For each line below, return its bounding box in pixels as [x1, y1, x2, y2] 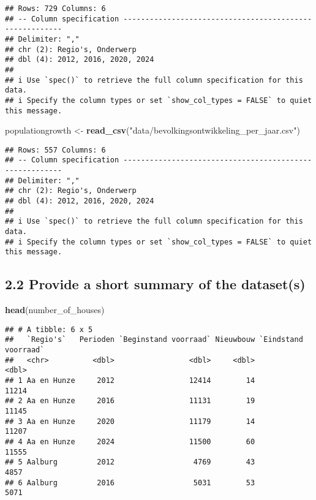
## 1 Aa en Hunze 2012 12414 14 [5, 376, 255, 385]
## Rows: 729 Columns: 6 [5, 4, 106, 13]
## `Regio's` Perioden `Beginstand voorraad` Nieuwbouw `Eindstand [5, 335, 303, 344]
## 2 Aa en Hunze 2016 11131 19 [5, 396, 255, 406]
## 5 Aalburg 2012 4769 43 [5, 458, 255, 467]
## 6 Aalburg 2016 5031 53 [5, 478, 255, 487]
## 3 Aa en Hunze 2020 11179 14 [5, 417, 255, 426]
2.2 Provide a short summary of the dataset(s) [5, 275, 306, 294]
